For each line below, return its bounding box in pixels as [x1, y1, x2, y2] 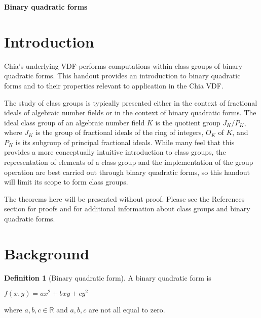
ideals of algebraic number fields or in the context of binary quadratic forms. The [4, 107, 256, 118]
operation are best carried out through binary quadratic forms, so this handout [4, 166, 250, 177]
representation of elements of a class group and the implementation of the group [4, 157, 253, 167]
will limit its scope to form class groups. [4, 176, 128, 187]
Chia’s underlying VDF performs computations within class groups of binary [4, 60, 243, 71]
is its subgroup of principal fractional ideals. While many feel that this [15, 137, 235, 147]
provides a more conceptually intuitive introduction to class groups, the [4, 147, 226, 157]
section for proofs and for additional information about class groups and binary [4, 203, 250, 214]
